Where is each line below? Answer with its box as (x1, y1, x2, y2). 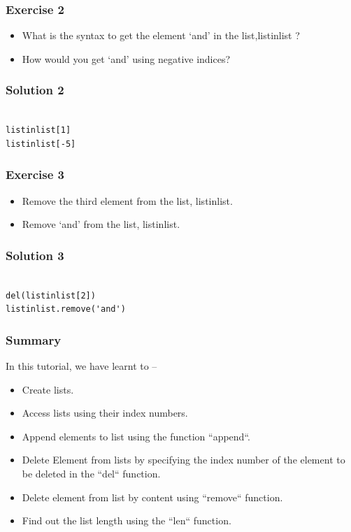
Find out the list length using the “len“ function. (22, 513, 231, 528)
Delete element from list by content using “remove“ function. (22, 489, 283, 504)
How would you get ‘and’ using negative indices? (22, 51, 231, 66)
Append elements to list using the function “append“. (22, 429, 250, 443)
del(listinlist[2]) (6, 290, 96, 301)
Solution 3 (6, 246, 64, 264)
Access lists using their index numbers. (22, 405, 188, 420)
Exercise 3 (6, 166, 64, 183)
